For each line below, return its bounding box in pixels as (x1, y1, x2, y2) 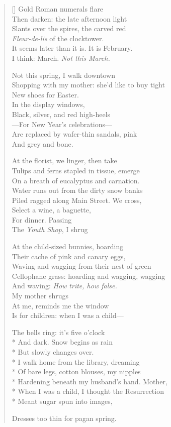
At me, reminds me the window (12, 300, 109, 310)
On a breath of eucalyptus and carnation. (12, 175, 140, 185)
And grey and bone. (12, 138, 73, 149)
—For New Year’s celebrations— (12, 119, 112, 129)
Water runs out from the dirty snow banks (12, 185, 143, 195)
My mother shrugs (12, 290, 69, 301)
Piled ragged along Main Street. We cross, (12, 194, 142, 205)
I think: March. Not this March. (12, 52, 110, 63)
